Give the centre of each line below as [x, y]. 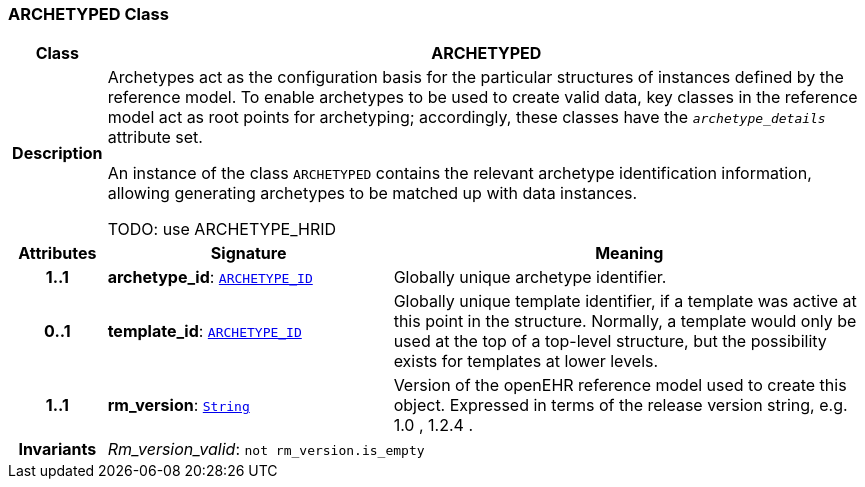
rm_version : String [178, 405]
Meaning [629, 253]
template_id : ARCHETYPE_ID [204, 331]
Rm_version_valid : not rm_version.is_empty [266, 449]
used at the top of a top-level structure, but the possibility [610, 341]
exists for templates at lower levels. [526, 361]
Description [57, 153]
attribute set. [155, 137]
